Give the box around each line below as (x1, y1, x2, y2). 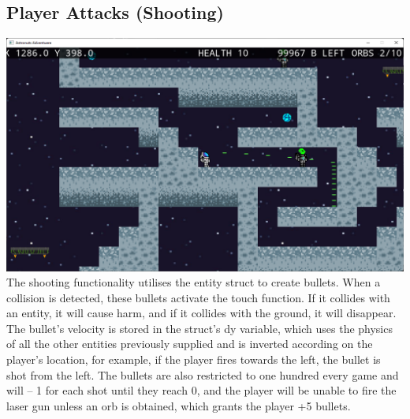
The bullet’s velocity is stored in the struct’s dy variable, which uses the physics (6, 320, 393, 336)
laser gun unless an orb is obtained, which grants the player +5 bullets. (6, 397, 351, 413)
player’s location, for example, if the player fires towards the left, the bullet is (6, 351, 381, 368)
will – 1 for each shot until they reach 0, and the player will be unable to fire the (6, 382, 397, 398)
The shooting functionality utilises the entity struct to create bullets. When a (6, 274, 381, 290)
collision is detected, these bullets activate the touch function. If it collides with (6, 289, 390, 305)
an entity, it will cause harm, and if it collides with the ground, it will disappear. (6, 305, 397, 321)
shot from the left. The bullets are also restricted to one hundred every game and (6, 366, 399, 383)
